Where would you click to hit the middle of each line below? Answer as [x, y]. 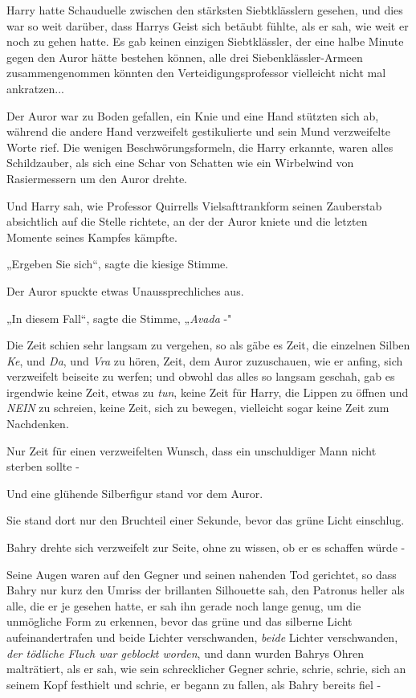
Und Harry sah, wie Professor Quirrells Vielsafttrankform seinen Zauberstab [194, 205]
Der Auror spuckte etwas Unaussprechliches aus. [125, 290]
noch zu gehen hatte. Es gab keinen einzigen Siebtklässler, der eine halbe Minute [205, 41]
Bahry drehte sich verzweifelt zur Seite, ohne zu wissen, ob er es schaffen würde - [206, 547]
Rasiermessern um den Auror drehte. [97, 178]
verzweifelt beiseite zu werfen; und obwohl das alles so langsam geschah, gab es [201, 376]
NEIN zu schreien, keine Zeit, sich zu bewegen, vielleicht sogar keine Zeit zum [198, 408]
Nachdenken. [38, 424]
